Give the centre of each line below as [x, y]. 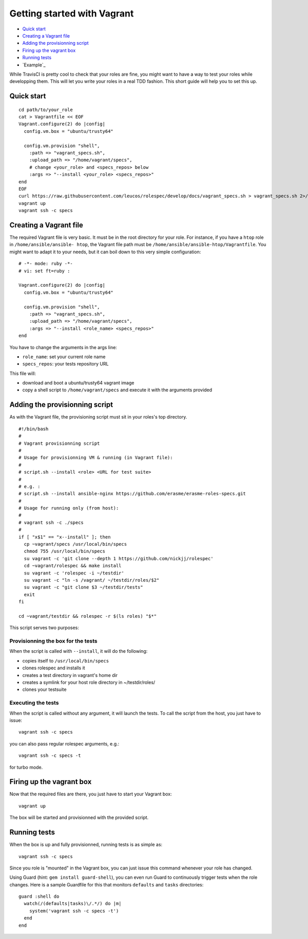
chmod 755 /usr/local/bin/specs [64, 551]
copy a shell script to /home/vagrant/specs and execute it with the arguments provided [117, 390]
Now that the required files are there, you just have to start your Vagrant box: [91, 794]
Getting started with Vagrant [72, 13]
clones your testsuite [44, 689]
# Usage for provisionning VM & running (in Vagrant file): [96, 458]
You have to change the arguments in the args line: [63, 347]
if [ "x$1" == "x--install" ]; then [65, 537]
